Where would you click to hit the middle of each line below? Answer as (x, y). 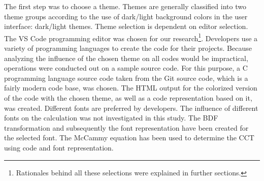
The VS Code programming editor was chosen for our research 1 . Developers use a (131, 37)
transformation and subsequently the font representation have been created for (126, 127)
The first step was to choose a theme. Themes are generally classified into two (125, 6)
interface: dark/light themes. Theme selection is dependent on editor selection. (126, 26)
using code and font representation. (59, 147)
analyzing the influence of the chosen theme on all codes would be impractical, (126, 58)
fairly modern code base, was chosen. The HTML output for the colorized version (131, 88)
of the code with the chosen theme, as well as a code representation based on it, (128, 98)
